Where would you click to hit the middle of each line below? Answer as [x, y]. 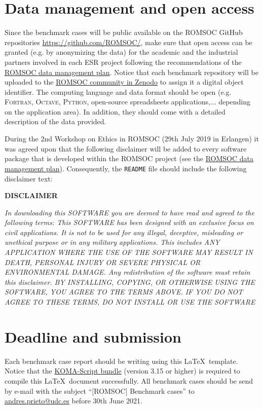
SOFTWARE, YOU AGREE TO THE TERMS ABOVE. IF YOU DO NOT [124, 292]
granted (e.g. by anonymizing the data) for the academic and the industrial [121, 52]
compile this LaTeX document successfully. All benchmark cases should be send [129, 380]
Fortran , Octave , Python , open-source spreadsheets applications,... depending [127, 102]
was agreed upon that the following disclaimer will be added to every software [126, 148]
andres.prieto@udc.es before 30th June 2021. [73, 401]
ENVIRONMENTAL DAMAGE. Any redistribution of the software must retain [127, 272]
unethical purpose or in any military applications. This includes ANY [112, 242]
